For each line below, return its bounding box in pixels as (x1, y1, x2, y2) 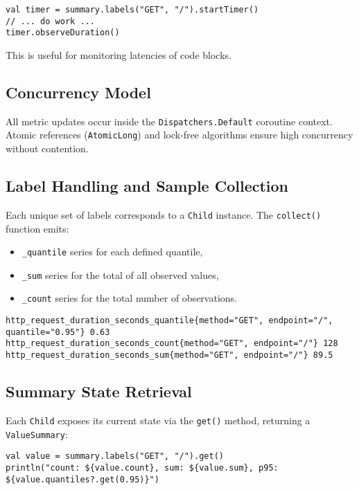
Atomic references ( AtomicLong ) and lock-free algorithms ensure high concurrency (6, 127, 353, 142)
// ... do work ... (6, 16, 95, 26)
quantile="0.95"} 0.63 (6, 327, 110, 337)
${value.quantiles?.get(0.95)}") (6, 474, 159, 484)
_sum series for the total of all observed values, (21, 267, 219, 282)
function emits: (6, 221, 69, 235)
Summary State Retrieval (6, 381, 192, 402)
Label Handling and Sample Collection (6, 175, 289, 197)
